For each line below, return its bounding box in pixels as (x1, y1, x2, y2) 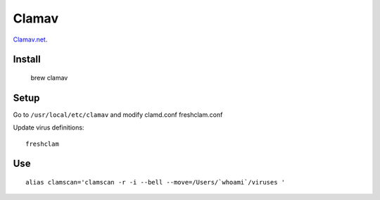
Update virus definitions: (13, 123, 84, 132)
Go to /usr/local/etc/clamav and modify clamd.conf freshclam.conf (13, 110, 223, 119)
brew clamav (30, 73, 68, 82)
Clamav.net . (13, 35, 48, 44)
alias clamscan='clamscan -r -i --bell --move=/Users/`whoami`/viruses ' (25, 178, 286, 187)
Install (13, 54, 42, 65)
